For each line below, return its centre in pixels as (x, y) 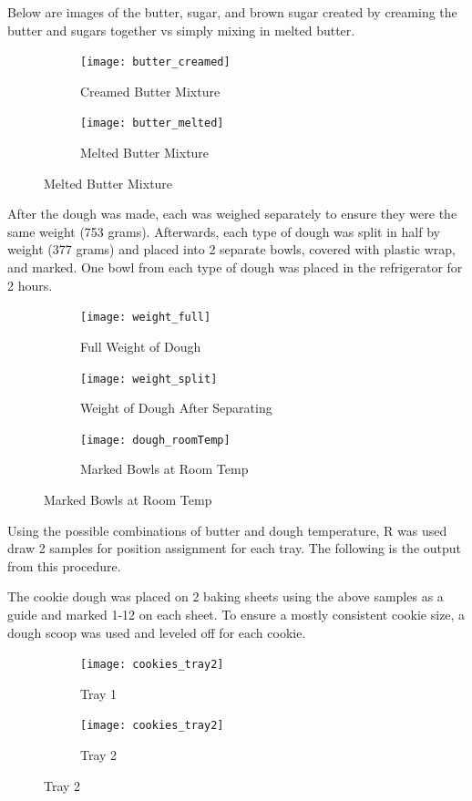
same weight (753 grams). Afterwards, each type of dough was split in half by (224, 231)
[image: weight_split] (149, 379)
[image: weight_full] (146, 318)
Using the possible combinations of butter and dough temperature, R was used (227, 530)
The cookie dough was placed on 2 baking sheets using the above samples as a (226, 596)
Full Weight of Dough (141, 346)
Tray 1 (99, 693)
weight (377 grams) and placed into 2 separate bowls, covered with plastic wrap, (231, 249)
